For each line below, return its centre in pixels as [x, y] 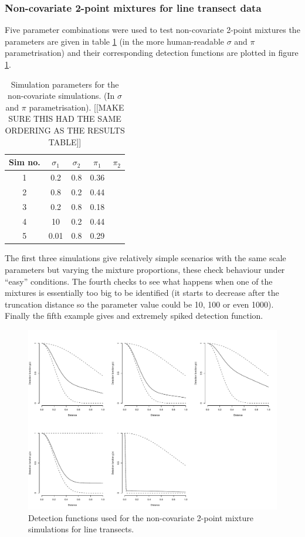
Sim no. [25, 162]
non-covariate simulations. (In [61, 96]
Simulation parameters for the [65, 84]
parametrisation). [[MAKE [77, 107]
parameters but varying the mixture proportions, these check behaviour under [145, 270]
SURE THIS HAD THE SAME [65, 119]
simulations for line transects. [81, 529]
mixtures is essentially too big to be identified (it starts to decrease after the [142, 293]
